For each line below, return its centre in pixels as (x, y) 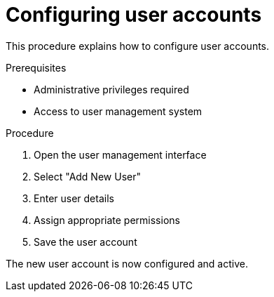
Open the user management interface (120, 154)
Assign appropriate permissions (107, 220)
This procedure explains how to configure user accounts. (138, 46)
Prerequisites (36, 67)
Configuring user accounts (134, 15)
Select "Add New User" (87, 176)
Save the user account (85, 242)
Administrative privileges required (111, 89)
